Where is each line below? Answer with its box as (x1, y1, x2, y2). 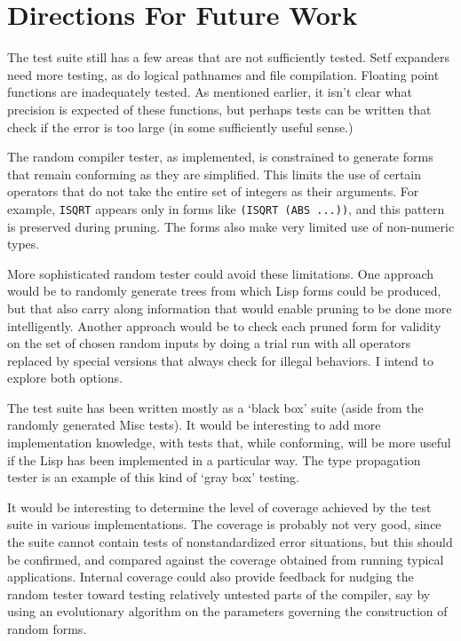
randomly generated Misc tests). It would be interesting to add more (7, 415, 381, 434)
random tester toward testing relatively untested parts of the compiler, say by (7, 584, 431, 603)
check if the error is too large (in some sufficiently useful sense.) (7, 117, 354, 136)
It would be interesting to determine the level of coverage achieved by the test (7, 497, 432, 516)
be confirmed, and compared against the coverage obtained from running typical (7, 550, 444, 568)
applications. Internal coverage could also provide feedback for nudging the (7, 567, 414, 586)
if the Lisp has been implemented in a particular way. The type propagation (7, 450, 421, 469)
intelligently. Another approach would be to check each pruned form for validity (7, 316, 441, 335)
